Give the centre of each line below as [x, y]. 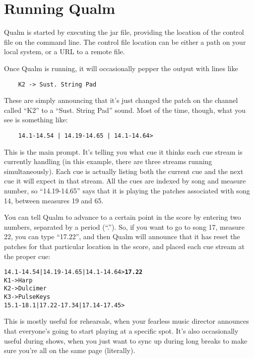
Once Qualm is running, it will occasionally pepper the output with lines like [121, 68]
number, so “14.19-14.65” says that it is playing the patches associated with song [127, 190]
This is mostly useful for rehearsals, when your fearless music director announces [127, 321]
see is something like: [36, 120]
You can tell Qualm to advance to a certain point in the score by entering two [123, 217]
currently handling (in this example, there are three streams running [108, 161]
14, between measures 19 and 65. [54, 200]
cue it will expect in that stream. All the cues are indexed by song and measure [125, 181]
